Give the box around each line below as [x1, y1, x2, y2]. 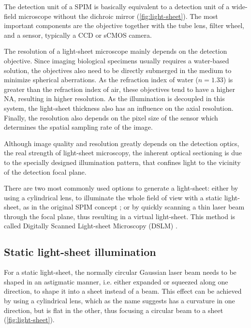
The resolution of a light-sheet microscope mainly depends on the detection [4, 46, 227, 56]
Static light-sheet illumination [4, 244, 156, 259]
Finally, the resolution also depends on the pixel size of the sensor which [4, 112, 218, 122]
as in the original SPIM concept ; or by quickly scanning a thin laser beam [23, 202, 245, 212]
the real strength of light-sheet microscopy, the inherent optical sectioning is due [4, 148, 242, 158]
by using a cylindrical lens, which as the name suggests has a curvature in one [4, 296, 235, 306]
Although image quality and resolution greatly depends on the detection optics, [4, 138, 239, 148]
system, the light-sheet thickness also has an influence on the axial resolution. [4, 103, 234, 113]
